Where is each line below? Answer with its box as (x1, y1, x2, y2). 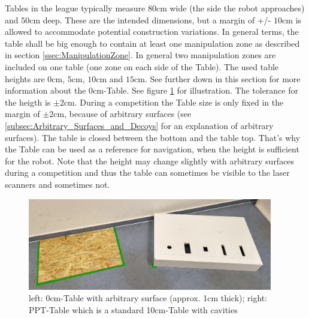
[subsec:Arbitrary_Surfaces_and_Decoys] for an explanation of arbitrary (5, 119, 274, 131)
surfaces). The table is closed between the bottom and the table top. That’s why (5, 131, 301, 143)
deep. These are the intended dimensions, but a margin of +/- (43, 13, 271, 26)
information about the (5, 84, 86, 97)
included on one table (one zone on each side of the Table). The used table (5, 60, 279, 73)
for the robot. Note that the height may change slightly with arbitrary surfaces (5, 154, 295, 167)
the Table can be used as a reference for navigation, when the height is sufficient (5, 143, 299, 155)
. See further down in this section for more (144, 72, 301, 85)
